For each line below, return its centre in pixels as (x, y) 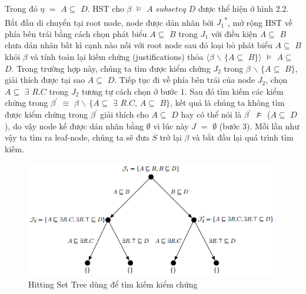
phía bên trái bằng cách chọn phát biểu (76, 33)
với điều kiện (234, 33)
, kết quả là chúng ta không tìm (227, 103)
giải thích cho (124, 114)
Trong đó (21, 8)
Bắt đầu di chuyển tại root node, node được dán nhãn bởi (109, 22)
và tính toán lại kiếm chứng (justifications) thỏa (117, 57)
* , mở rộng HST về (259, 21)
